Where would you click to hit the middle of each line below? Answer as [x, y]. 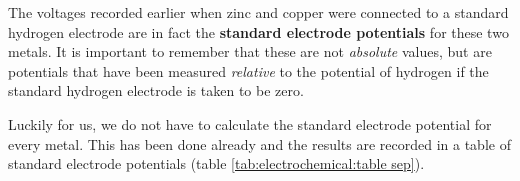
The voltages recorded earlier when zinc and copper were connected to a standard [258, 12]
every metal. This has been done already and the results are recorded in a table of [259, 143]
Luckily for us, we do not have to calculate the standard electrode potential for [250, 123]
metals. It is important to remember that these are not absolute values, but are [250, 51]
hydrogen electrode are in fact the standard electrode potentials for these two [258, 31]
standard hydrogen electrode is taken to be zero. [156, 90]
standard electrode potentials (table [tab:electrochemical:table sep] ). [216, 163]
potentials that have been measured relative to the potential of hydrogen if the [248, 70]
